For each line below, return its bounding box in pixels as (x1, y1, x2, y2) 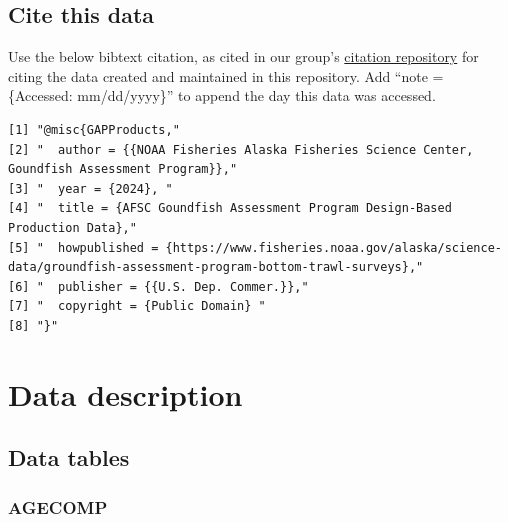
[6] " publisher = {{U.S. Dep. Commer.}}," (8, 279, 309, 294)
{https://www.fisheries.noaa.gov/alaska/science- (165, 240, 502, 255)
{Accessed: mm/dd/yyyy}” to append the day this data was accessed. (8, 85, 436, 106)
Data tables (8, 442, 130, 473)
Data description (8, 373, 243, 414)
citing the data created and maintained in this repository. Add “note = (8, 65, 444, 86)
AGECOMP (8, 494, 108, 519)
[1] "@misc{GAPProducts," (8, 122, 180, 137)
